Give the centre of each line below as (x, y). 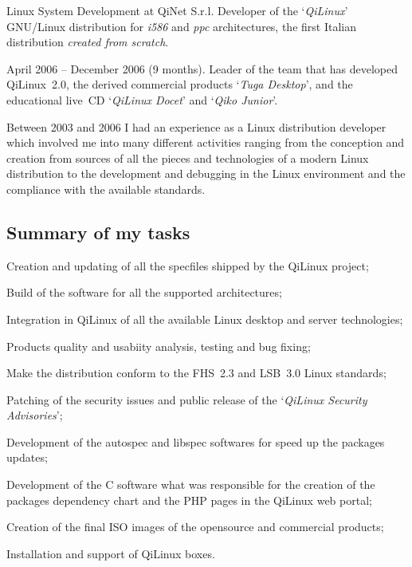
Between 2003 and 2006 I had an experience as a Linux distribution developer (196, 126)
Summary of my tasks (98, 232)
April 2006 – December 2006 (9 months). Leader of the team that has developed (202, 68)
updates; (27, 457)
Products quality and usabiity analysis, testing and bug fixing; (159, 346)
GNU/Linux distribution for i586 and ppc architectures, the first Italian (181, 26)
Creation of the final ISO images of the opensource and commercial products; (195, 527)
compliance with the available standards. (106, 189)
